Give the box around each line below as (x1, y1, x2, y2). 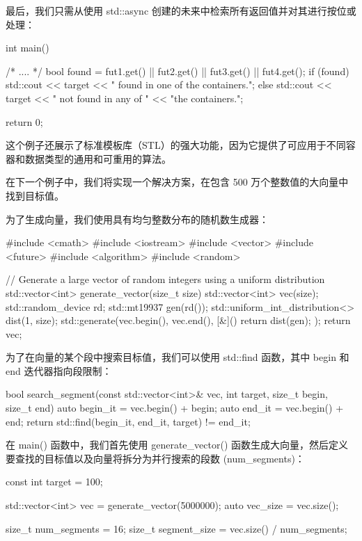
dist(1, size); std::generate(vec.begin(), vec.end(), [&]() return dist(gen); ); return (6, 313, 351, 328)
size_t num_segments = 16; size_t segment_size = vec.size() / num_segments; (6, 521, 347, 535)
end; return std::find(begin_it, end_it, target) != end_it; (6, 414, 251, 428)
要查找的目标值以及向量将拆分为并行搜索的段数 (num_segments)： (6, 451, 305, 465)
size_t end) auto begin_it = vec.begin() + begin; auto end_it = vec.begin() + (6, 401, 344, 415)
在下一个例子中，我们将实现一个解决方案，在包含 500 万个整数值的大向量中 (6, 175, 349, 189)
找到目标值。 (6, 188, 64, 202)
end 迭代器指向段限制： (6, 363, 112, 378)
